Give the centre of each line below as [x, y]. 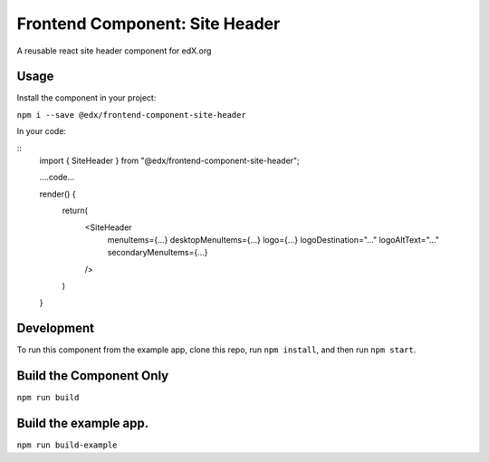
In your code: [42, 131]
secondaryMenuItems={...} [158, 253]
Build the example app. [83, 423]
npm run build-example [67, 445]
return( [75, 211]
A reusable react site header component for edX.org [114, 51]
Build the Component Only [93, 376]
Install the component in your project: [86, 98]
